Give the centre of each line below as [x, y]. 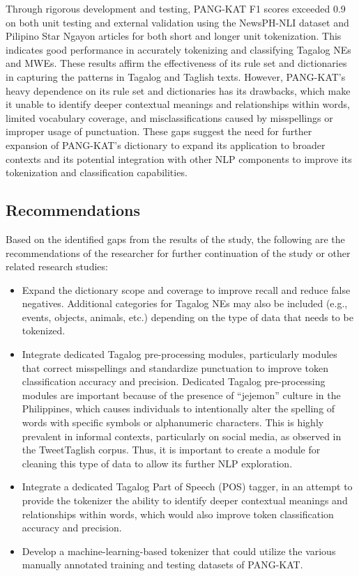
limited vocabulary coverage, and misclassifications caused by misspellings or [169, 117]
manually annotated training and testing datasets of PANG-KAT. [162, 565]
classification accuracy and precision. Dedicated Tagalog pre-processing [174, 381]
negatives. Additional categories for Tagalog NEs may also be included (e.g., [185, 303]
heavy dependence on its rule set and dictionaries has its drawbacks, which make [178, 90]
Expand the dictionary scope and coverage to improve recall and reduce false [186, 289]
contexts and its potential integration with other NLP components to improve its [179, 158]
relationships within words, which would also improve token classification [178, 514]
